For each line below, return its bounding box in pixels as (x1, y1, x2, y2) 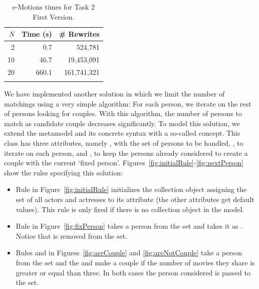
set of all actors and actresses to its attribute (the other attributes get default (16, 194, 254, 204)
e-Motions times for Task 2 (12, 2, 95, 12)
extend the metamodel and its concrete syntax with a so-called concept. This (4, 128, 240, 138)
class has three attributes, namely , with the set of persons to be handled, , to (4, 138, 243, 148)
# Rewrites (59, 29, 100, 39)
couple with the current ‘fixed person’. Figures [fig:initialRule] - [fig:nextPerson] (4, 157, 243, 168)
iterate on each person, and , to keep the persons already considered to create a (4, 147, 248, 158)
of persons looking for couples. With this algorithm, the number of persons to (4, 108, 242, 119)
